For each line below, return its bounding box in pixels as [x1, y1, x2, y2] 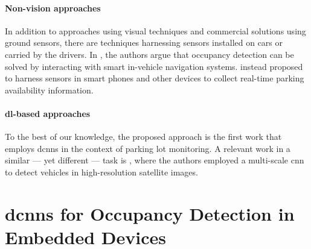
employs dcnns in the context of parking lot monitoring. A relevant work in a [5, 142, 290, 154]
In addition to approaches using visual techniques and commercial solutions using [5, 24, 306, 37]
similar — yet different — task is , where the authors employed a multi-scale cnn [5, 154, 304, 166]
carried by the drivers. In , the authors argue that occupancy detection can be [5, 48, 294, 60]
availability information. [5, 83, 94, 96]
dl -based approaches [5, 107, 91, 119]
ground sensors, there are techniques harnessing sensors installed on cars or [5, 36, 283, 49]
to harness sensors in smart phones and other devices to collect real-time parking [5, 72, 304, 84]
